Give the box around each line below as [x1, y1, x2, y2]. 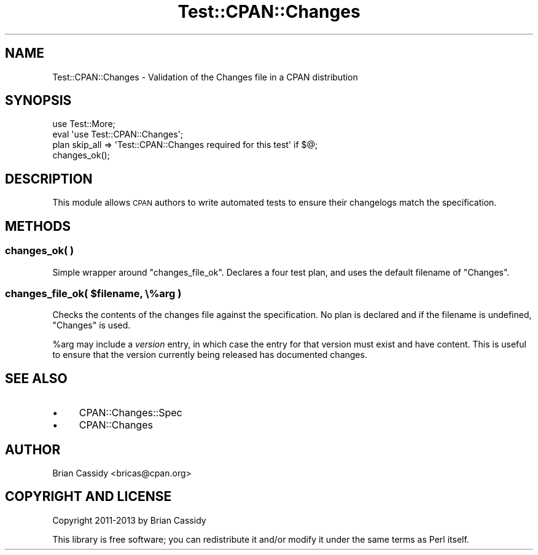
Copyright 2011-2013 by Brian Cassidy [52, 514, 206, 526]
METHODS [5, 218, 71, 234]
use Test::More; [52, 118, 115, 130]
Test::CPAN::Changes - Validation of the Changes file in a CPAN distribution [52, 71, 358, 82]
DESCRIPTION [5, 171, 93, 187]
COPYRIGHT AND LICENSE [5, 489, 172, 505]
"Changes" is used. [52, 320, 131, 331]
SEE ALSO [5, 370, 68, 386]
